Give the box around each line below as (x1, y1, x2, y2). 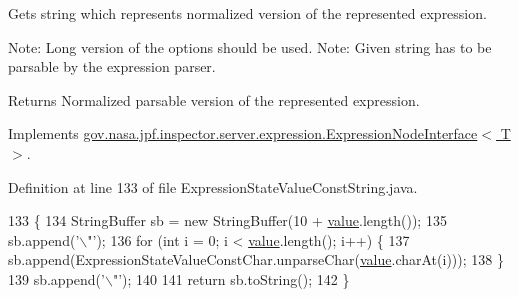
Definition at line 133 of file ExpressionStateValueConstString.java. (8, 176, 418, 197)
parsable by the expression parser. (8, 56, 216, 77)
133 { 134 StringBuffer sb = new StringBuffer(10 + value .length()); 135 (8, 210, 447, 231)
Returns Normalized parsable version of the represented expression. (8, 89, 420, 110)
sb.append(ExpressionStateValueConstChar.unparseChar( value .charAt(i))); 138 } (8, 249, 504, 270)
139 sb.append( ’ (8, 268, 105, 289)
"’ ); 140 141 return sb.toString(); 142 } (112, 268, 350, 289)
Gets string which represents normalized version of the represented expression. (8, 3, 487, 23)
